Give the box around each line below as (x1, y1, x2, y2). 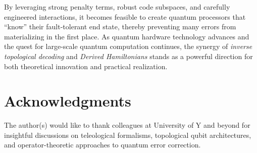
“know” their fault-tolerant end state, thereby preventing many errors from (4, 21, 236, 32)
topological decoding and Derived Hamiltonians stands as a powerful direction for (4, 50, 253, 61)
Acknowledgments (4, 90, 131, 111)
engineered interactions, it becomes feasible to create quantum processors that (4, 11, 246, 22)
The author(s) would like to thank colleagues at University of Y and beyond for (4, 120, 250, 130)
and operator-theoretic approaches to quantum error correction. (4, 139, 201, 150)
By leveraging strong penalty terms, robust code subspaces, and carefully (4, 2, 230, 12)
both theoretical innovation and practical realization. (4, 61, 168, 71)
